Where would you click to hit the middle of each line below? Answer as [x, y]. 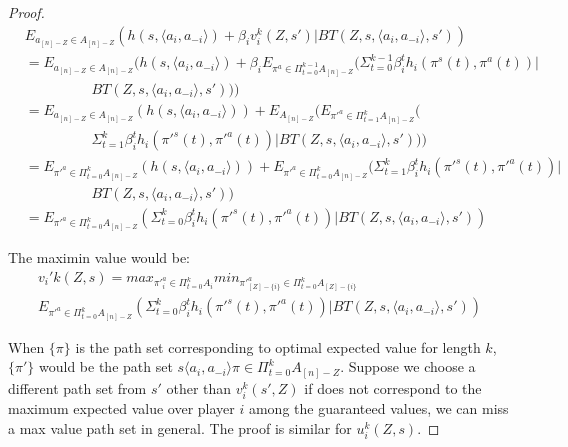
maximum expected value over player [121, 408]
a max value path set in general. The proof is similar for [180, 427]
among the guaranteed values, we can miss [378, 408]
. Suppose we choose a [408, 366]
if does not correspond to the [393, 387]
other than [199, 387]
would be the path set [106, 366]
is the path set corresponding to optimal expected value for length [278, 346]
